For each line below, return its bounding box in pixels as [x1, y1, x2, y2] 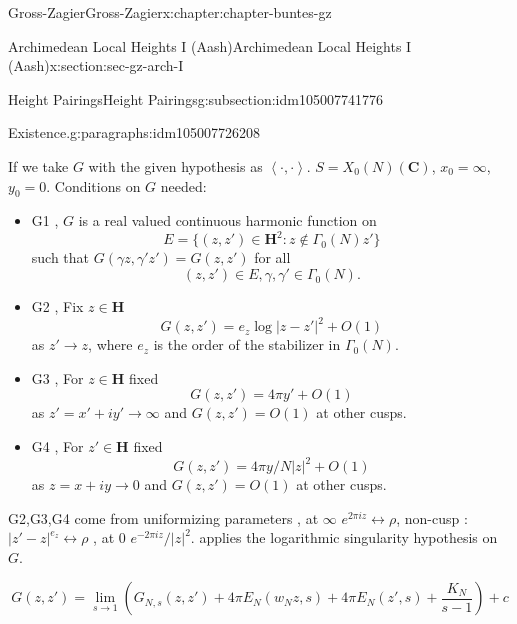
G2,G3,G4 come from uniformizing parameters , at [8, 507, 319, 528]
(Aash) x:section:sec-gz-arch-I [8, 55, 184, 76]
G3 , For [31, 367, 84, 388]
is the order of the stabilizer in [153, 334, 341, 355]
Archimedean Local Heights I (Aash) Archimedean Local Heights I [8, 35, 412, 56]
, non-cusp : [396, 507, 468, 528]
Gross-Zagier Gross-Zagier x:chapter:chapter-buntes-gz [8, 2, 332, 22]
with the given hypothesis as [88, 155, 263, 176]
